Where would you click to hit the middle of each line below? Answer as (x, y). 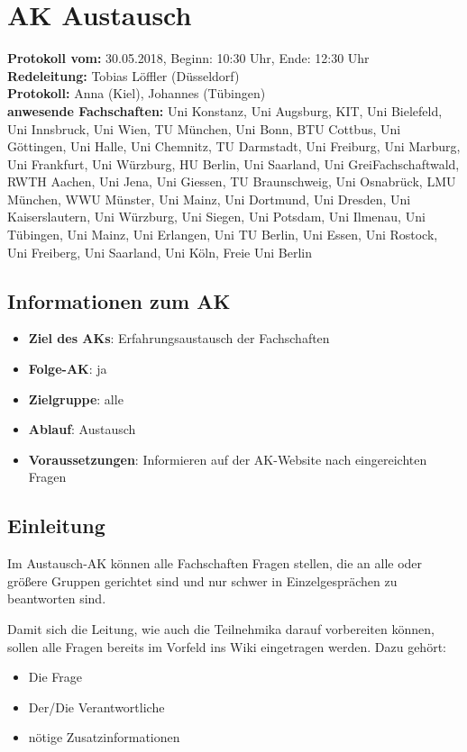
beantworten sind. (57, 598)
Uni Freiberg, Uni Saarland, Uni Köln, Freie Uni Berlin (160, 252)
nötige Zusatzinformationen (104, 737)
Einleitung (56, 525)
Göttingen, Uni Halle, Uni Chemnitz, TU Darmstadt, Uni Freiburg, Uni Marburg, (234, 146)
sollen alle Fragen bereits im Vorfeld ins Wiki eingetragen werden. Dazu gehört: (227, 646)
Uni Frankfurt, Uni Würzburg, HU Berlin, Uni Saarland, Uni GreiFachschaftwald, (233, 163)
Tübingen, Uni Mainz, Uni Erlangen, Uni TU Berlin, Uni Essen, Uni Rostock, (223, 235)
